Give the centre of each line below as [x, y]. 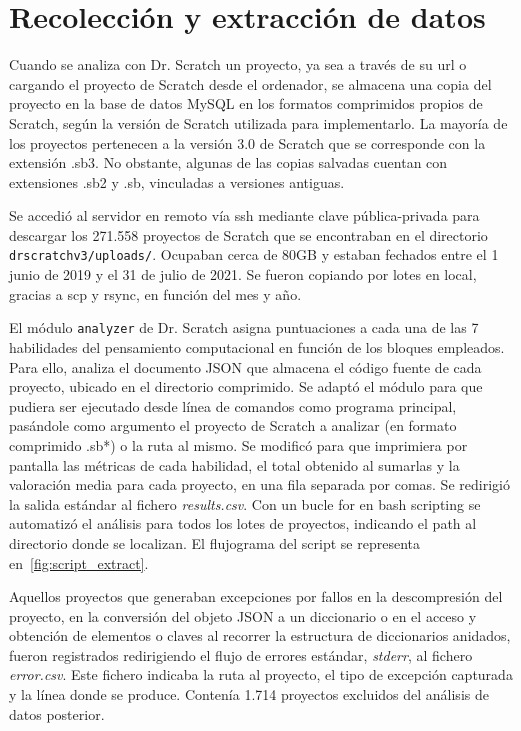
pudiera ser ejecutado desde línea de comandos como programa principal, [233, 405]
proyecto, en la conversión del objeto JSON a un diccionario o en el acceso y [243, 615]
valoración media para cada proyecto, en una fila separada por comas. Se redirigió [259, 484]
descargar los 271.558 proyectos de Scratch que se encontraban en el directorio [248, 234]
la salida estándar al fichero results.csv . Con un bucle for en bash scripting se [245, 503]
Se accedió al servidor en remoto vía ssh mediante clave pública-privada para [244, 215]
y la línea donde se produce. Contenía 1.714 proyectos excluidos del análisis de [249, 694]
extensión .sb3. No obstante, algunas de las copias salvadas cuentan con [228, 162]
